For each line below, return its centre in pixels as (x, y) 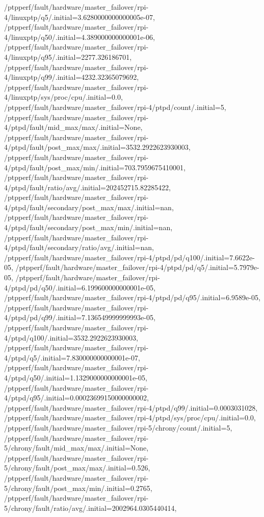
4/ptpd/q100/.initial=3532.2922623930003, (71, 337)
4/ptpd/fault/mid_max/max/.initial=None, (73, 127)
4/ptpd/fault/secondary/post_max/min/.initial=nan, (88, 227)
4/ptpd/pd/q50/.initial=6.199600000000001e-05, (80, 287)
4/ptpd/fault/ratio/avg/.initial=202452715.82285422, (87, 187)
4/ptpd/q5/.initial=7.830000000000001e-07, (72, 357)
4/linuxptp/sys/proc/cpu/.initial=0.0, (63, 97)
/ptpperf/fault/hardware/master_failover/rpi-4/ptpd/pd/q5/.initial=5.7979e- (137, 267)
